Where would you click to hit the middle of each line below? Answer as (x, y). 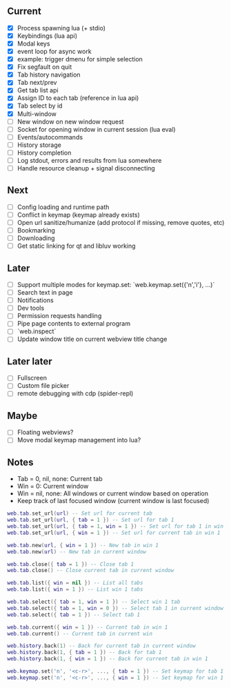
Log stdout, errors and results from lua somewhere (89, 160)
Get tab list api (38, 90)
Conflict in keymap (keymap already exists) (78, 215)
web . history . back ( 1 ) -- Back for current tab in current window (101, 646)
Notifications (35, 300)
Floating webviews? (45, 432)
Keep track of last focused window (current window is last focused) (113, 501)
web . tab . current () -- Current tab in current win (80, 633)
